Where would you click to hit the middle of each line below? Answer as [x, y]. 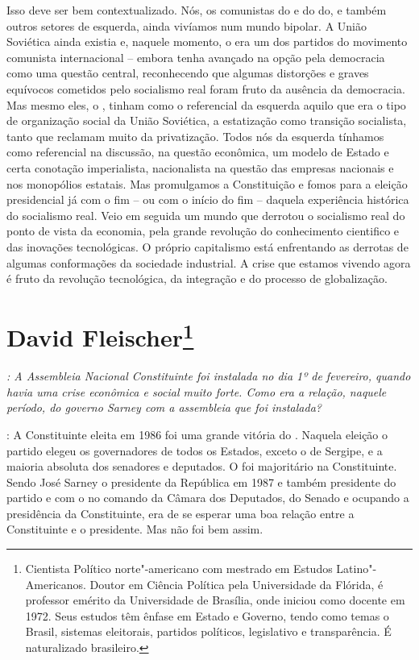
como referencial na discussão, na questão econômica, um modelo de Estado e [198, 152]
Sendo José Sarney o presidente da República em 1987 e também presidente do [201, 482]
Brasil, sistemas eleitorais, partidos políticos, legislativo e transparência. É [208, 631]
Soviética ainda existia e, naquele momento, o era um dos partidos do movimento [207, 42]
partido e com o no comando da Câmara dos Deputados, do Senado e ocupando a [208, 498]
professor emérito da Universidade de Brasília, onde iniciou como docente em [215, 600]
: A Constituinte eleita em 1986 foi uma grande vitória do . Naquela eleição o [197, 434]
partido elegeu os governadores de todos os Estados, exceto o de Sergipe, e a [195, 450]
